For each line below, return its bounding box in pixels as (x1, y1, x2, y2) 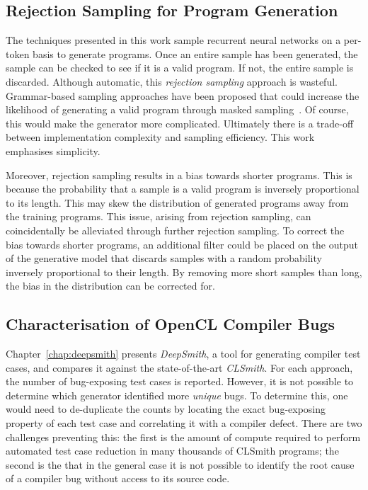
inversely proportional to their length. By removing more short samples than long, (6, 264, 362, 279)
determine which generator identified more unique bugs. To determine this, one (6, 387, 348, 402)
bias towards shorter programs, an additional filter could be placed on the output (6, 237, 358, 251)
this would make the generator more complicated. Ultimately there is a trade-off (6, 115, 354, 130)
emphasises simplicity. (6, 143, 100, 158)
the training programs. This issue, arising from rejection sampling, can (6, 209, 311, 224)
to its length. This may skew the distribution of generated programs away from (6, 195, 349, 210)
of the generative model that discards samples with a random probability (6, 251, 322, 266)
